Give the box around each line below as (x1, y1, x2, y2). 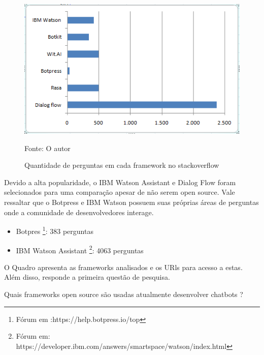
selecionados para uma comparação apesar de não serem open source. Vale (4, 187, 235, 197)
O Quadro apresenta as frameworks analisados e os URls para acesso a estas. (4, 261, 243, 272)
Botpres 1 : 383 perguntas (16, 224, 93, 236)
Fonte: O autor (24, 142, 71, 153)
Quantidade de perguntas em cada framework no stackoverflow (24, 160, 219, 170)
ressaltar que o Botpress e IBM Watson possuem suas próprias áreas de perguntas (4, 197, 259, 208)
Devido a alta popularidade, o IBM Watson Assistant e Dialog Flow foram (4, 176, 236, 187)
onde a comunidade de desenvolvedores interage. (4, 206, 154, 217)
